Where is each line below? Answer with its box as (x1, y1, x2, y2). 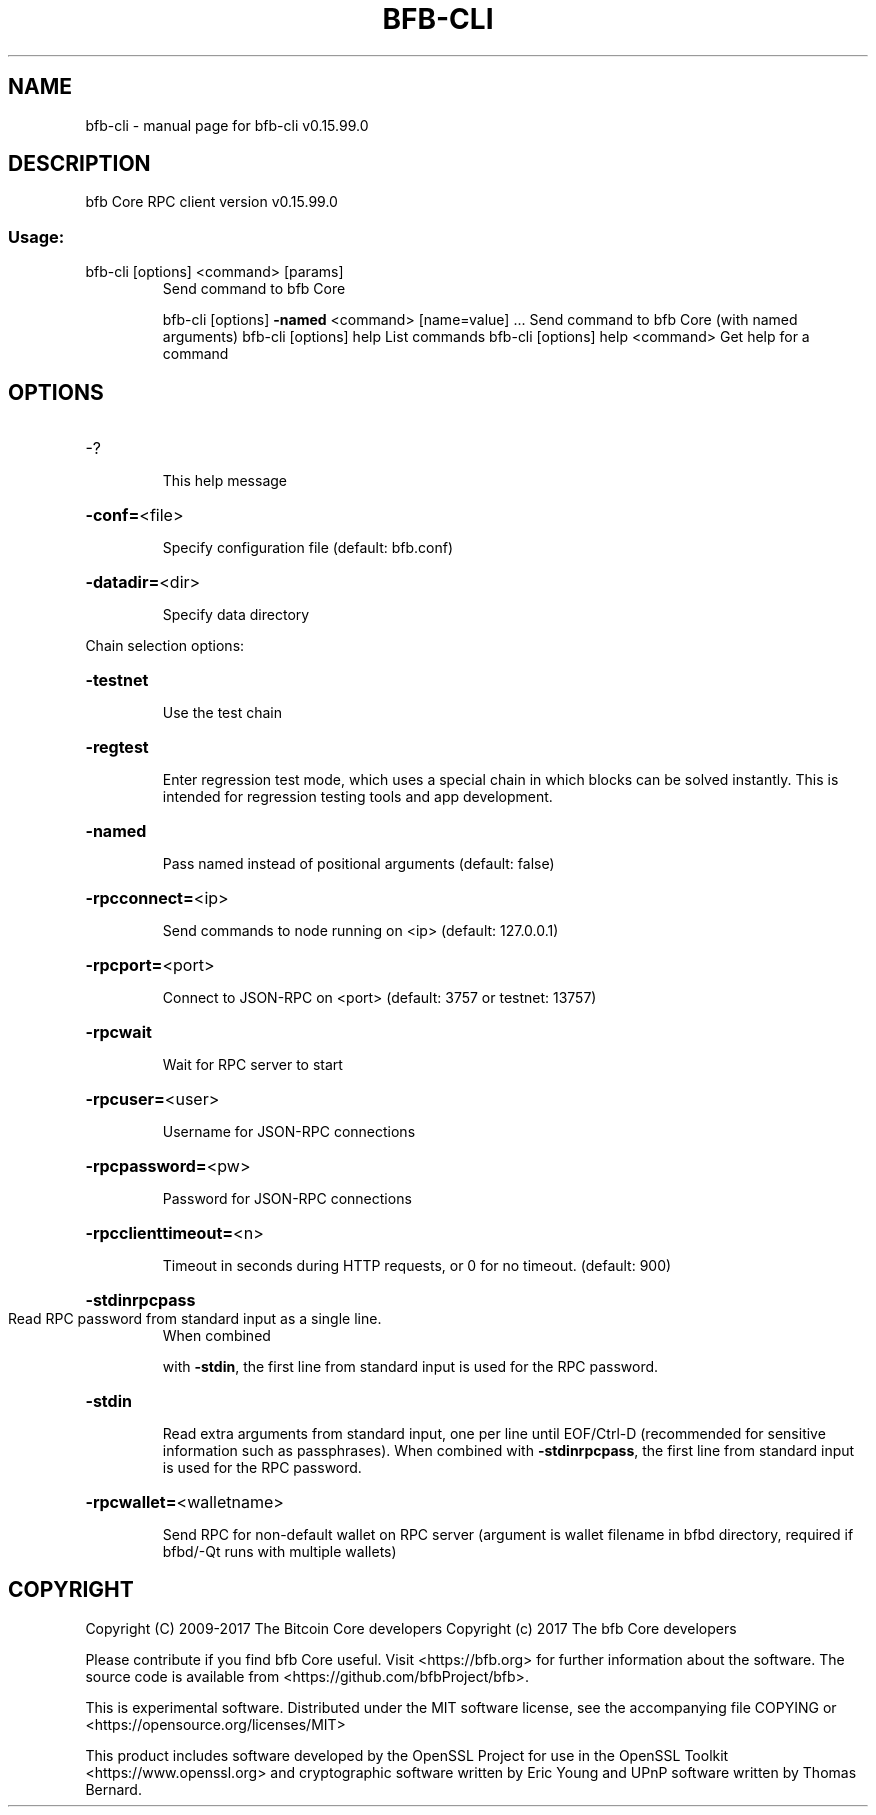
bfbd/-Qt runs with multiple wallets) (162, 1543, 397, 1561)
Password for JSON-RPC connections (162, 1190, 412, 1208)
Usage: (8, 226, 65, 247)
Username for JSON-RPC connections (162, 1123, 416, 1141)
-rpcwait (85, 1022, 152, 1043)
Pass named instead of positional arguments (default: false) (162, 855, 555, 873)
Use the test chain (162, 704, 282, 722)
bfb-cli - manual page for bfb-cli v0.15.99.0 (85, 116, 369, 134)
